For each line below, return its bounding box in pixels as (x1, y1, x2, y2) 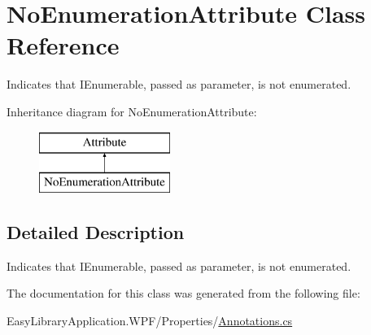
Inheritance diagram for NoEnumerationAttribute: (7, 102, 257, 120)
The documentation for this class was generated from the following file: (7, 285, 360, 302)
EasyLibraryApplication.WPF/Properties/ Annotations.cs (7, 312, 293, 329)
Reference (7, 28, 120, 62)
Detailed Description (7, 220, 185, 245)
